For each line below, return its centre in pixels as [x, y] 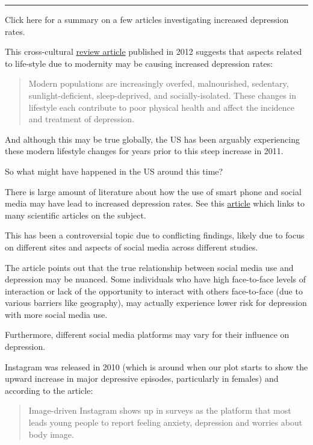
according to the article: [49, 390]
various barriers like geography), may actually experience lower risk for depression [156, 303]
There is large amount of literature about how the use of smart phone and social [153, 191]
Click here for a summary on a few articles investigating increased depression [147, 19]
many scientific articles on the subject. [76, 215]
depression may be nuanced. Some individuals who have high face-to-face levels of [156, 279]
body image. [51, 434]
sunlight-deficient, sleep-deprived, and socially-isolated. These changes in [163, 95]
